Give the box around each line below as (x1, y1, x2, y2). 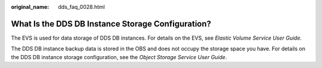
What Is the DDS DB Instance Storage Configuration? (11, 18, 212, 29)
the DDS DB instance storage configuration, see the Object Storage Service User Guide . (11, 53, 227, 60)
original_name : (11, 4, 49, 10)
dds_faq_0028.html (58, 4, 106, 10)
